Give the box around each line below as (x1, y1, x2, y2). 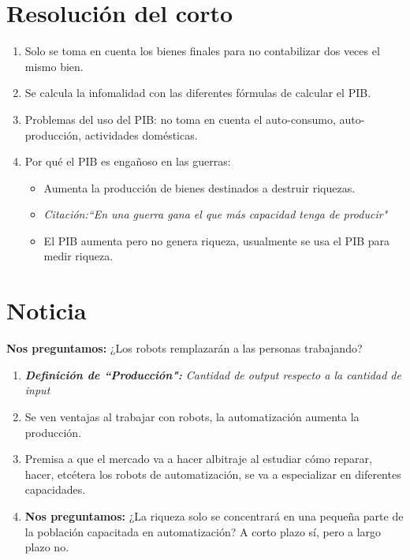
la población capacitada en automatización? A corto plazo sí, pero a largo (24, 523, 382, 539)
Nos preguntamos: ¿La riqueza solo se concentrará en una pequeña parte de (24, 507, 404, 524)
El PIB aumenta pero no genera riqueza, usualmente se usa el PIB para (43, 232, 390, 248)
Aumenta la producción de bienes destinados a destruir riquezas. (43, 179, 356, 196)
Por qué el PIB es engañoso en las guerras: (24, 153, 231, 170)
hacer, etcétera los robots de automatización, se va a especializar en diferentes (24, 465, 401, 482)
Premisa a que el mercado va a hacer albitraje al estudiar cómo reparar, (24, 450, 372, 467)
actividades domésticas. (84, 126, 198, 143)
